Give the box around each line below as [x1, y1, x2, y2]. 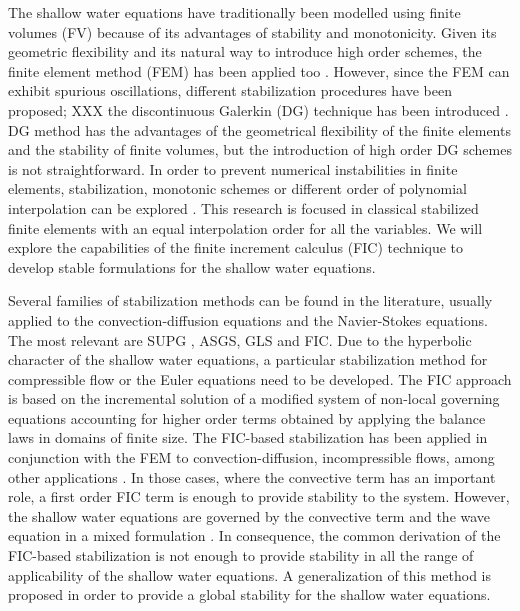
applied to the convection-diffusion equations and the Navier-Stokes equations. [8, 309, 488, 330]
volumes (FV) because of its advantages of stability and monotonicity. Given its [8, 21, 497, 42]
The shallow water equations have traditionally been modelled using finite [8, 2, 461, 22]
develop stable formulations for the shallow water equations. [8, 256, 376, 277]
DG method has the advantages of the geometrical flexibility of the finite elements [8, 119, 511, 140]
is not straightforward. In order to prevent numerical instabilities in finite [8, 158, 458, 179]
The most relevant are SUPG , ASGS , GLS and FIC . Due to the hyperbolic [8, 329, 472, 350]
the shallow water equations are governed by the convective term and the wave [8, 505, 491, 526]
